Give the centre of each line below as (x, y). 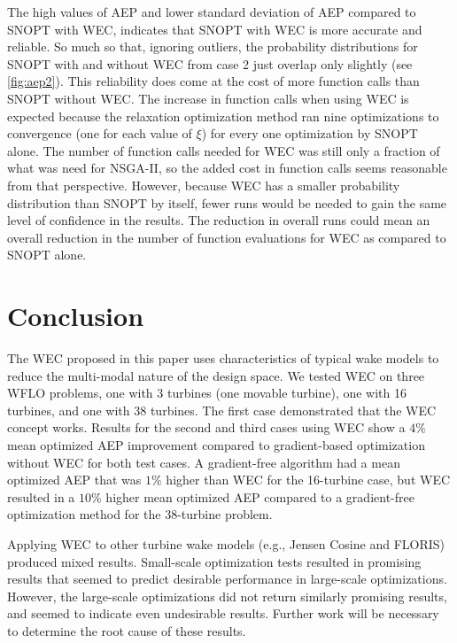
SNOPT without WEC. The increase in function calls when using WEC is (208, 98)
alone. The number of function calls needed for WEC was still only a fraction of (224, 150)
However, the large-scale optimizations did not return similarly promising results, (227, 596)
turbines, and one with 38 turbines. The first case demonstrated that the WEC (222, 410)
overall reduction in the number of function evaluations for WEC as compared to (227, 237)
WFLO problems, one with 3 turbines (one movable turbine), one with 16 (207, 393)
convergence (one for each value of (100, 133)
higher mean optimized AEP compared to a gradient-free (260, 496)
